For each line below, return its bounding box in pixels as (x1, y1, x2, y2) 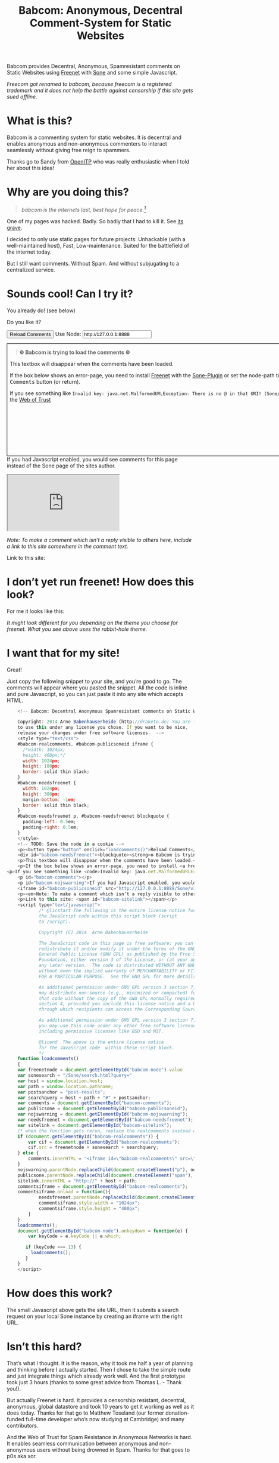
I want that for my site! (7, 646, 120, 660)
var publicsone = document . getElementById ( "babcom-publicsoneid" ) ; (17, 1105, 188, 1112)
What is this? (7, 114, 73, 128)
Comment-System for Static (29, 16, 172, 30)
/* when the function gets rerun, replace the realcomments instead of (17, 1128, 199, 1134)
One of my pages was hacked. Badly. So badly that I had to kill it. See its (7, 217, 184, 224)
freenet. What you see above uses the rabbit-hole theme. (7, 625, 148, 633)
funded (7, 1415, 25, 1422)
